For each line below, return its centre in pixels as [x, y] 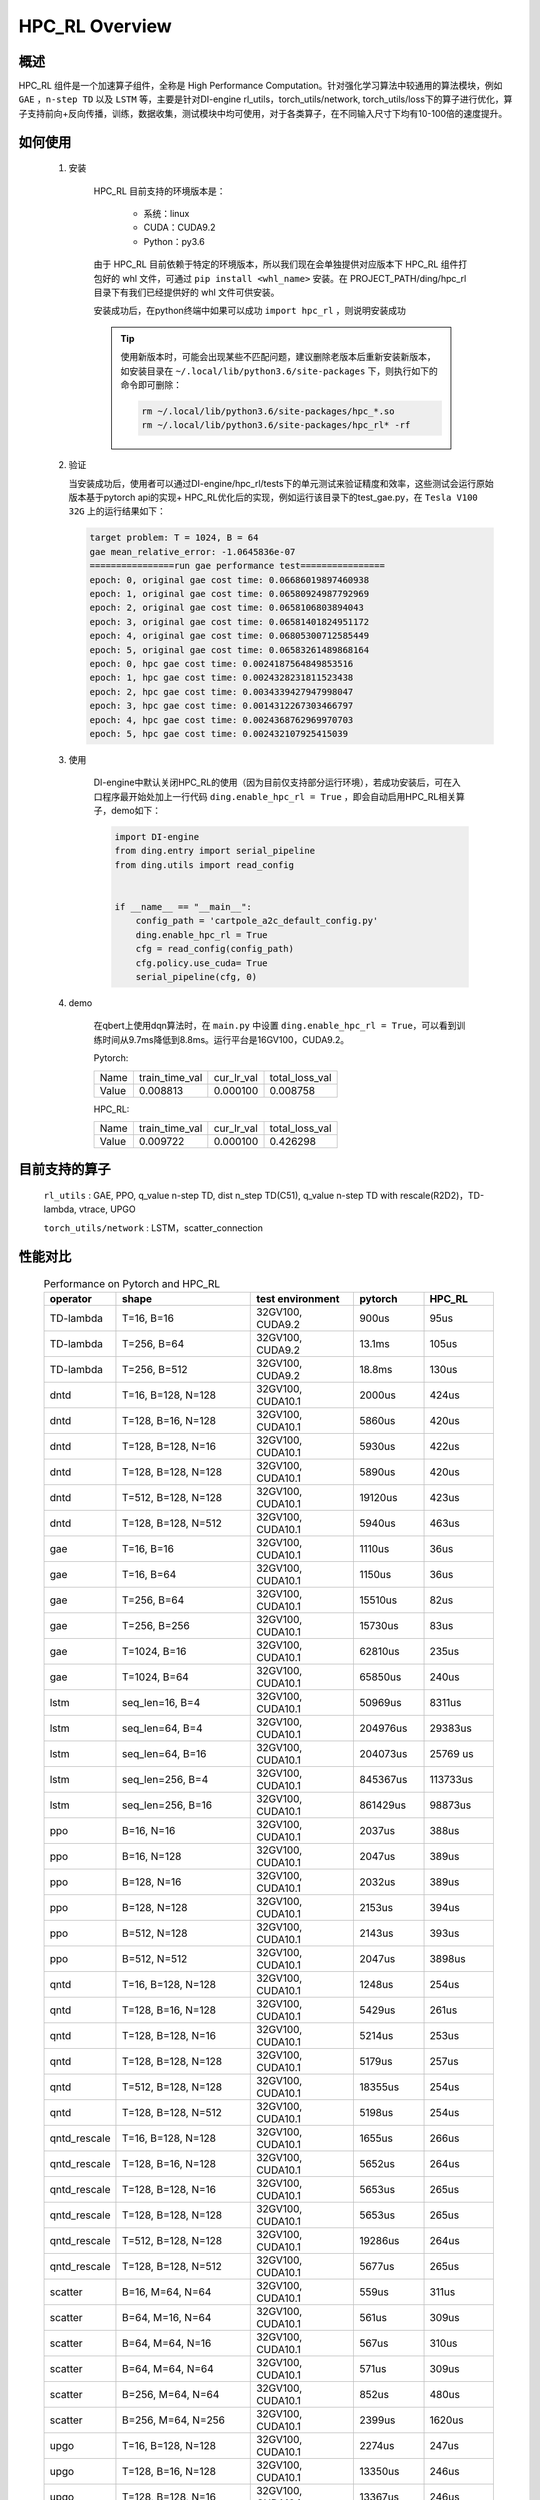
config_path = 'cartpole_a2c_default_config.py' [257, 921]
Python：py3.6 [174, 241]
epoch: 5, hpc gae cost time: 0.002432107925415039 [219, 733]
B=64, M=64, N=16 [166, 2343]
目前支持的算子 [64, 1169]
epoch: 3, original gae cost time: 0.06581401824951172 [229, 621]
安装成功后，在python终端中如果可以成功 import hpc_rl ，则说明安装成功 [250, 311]
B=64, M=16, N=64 [166, 2318]
